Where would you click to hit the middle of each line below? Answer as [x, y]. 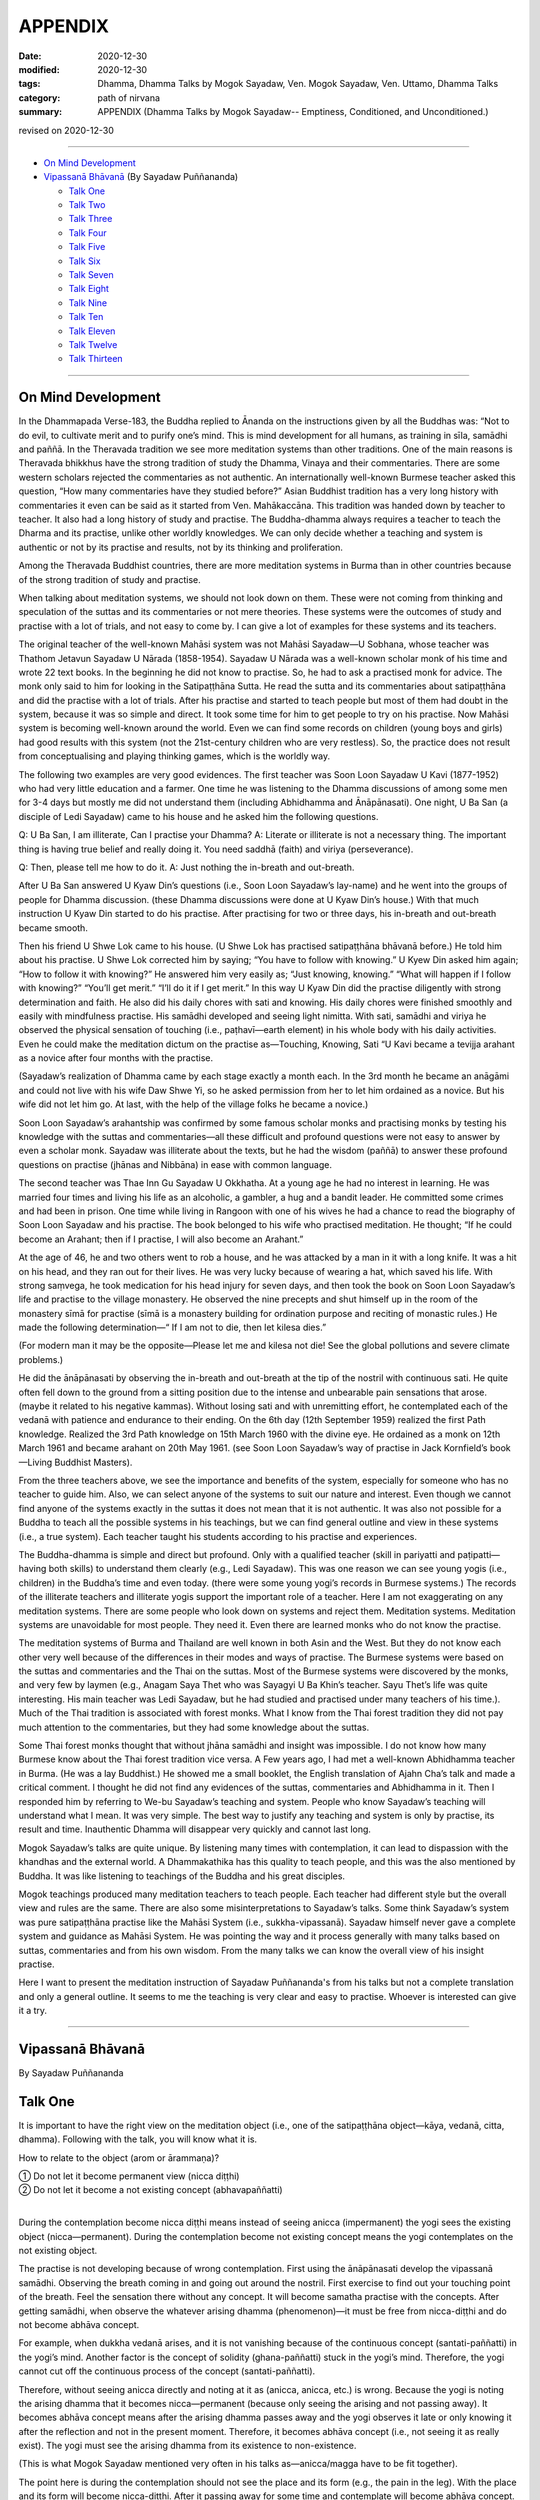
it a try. [33, 2011]
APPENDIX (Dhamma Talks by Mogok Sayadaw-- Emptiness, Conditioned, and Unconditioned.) [293, 112]
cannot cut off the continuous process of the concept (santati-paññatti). [167, 2371]
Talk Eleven [92, 331]
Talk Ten [86, 317]
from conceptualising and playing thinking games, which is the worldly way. [174, 756]
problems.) [41, 1359]
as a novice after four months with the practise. [116, 1058]
